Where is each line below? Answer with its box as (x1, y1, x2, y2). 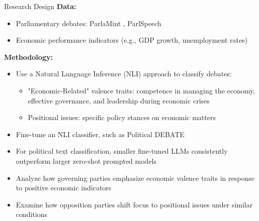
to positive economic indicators (16, 182, 112, 193)
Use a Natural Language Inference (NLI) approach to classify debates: (16, 68, 232, 79)
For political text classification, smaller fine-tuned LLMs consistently (16, 146, 228, 156)
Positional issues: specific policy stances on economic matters (28, 112, 216, 123)
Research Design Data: (4, 1, 76, 11)
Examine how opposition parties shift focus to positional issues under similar (16, 199, 253, 209)
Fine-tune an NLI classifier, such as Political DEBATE (16, 129, 185, 139)
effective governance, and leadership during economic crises (28, 95, 210, 105)
